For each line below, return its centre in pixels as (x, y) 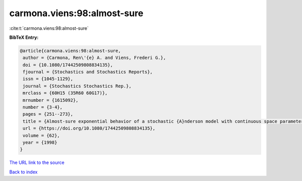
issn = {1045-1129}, (48, 79)
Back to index (23, 172)
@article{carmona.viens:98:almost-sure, (70, 51)
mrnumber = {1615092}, (51, 100)
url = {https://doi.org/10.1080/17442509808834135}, (89, 128)
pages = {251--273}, (48, 114)
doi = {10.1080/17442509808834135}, (68, 65)
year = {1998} (40, 142)
